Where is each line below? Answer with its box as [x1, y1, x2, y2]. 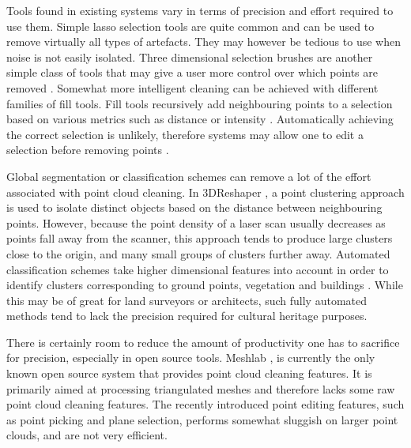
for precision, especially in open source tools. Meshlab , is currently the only [6, 349, 375, 366]
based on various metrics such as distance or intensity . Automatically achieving [6, 111, 394, 127]
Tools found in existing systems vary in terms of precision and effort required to [6, 2, 394, 18]
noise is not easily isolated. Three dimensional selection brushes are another [6, 48, 373, 65]
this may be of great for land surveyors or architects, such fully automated [6, 292, 368, 308]
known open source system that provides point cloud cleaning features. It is [6, 365, 372, 382]
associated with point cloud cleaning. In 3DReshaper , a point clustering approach [6, 183, 405, 200]
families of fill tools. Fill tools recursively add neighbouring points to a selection [6, 95, 393, 111]
